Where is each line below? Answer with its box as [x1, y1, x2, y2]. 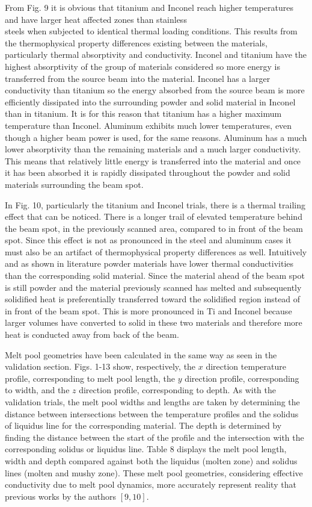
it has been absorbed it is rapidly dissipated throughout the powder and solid [5, 166, 290, 179]
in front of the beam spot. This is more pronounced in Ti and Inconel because [5, 304, 292, 317]
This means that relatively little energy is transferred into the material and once [5, 154, 301, 167]
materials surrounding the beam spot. [5, 178, 144, 190]
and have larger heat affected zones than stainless [5, 13, 187, 25]
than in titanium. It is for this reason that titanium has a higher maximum [5, 107, 282, 120]
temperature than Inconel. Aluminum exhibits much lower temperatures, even [5, 119, 292, 131]
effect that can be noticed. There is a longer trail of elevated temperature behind [5, 210, 302, 223]
